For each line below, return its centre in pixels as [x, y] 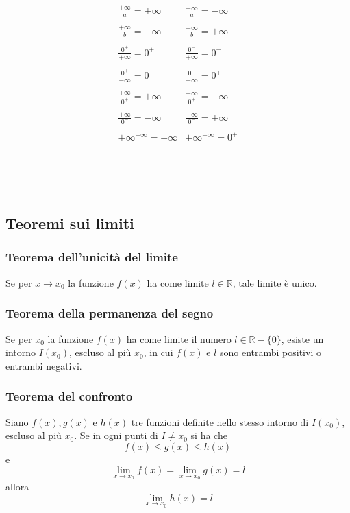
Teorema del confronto [69, 396]
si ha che [209, 435]
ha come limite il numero [179, 338]
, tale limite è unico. [275, 282]
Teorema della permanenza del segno [110, 313]
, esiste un [302, 338]
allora [17, 486]
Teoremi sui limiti [70, 223]
